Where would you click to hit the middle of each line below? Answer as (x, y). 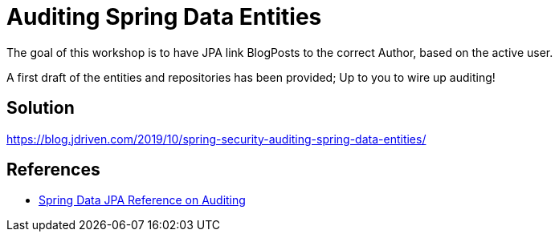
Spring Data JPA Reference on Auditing (142, 200)
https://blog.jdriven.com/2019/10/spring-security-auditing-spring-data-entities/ (216, 139)
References (53, 170)
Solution (41, 108)
